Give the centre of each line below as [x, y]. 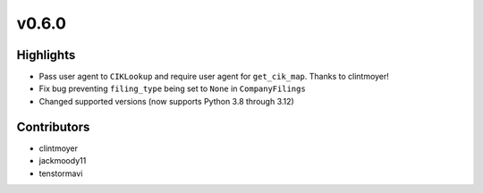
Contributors [53, 126]
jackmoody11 [63, 161]
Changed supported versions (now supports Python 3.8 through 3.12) [166, 101]
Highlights [46, 55]
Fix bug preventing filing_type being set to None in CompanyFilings [172, 88]
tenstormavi [61, 173]
